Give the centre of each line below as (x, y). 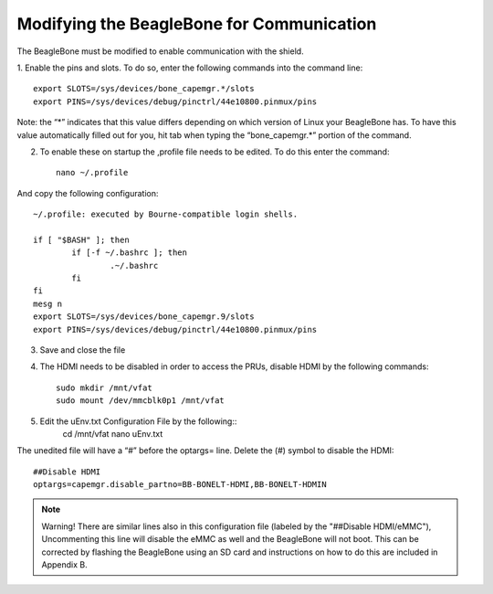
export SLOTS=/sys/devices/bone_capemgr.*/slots (144, 89)
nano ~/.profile (92, 173)
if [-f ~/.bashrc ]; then (129, 253)
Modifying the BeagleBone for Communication (197, 24)
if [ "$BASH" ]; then (81, 239)
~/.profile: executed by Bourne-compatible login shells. (166, 214)
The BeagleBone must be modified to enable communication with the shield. (161, 51)
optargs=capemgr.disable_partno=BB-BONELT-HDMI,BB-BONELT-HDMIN (180, 485)
